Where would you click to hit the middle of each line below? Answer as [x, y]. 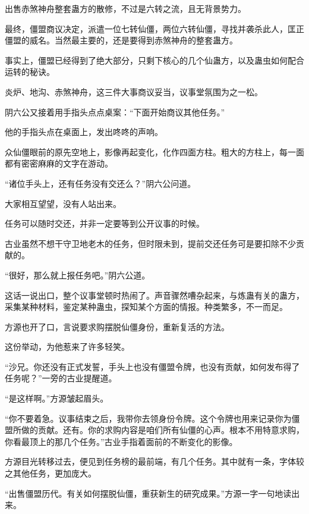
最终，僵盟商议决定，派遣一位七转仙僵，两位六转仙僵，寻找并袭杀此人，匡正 [154, 28]
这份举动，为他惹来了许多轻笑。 [67, 347]
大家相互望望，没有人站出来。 [63, 203]
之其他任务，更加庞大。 [51, 473]
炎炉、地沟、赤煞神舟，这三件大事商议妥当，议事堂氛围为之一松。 [134, 91]
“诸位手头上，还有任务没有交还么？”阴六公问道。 [100, 183]
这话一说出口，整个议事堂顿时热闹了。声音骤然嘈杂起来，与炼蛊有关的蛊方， [154, 295]
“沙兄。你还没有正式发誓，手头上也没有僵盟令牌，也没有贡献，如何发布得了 [152, 366]
